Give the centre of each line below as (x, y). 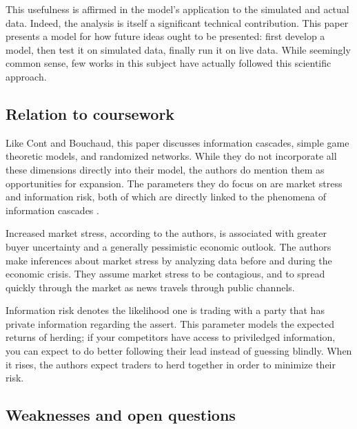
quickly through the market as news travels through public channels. (150, 287)
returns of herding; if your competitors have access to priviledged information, (171, 337)
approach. (26, 76)
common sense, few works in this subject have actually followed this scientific (169, 63)
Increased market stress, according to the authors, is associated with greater (166, 233)
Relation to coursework (90, 113)
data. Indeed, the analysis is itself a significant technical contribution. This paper (177, 22)
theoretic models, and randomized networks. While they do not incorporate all (171, 156)
